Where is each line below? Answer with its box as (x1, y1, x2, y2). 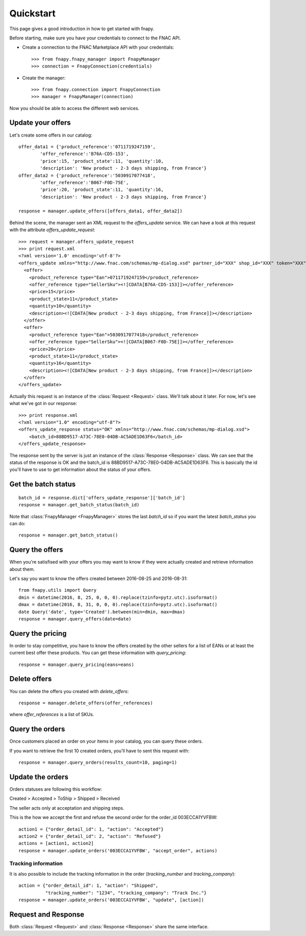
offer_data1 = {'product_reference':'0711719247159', (18, 144, 156, 149)
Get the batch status (9, 480, 76, 488)
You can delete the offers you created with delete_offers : (9, 688, 129, 694)
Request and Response (9, 910, 85, 919)
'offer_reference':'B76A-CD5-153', (40, 151, 129, 157)
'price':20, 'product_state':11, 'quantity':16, (40, 187, 164, 193)
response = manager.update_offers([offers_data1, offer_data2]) (18, 208, 183, 214)
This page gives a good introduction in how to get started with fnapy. (9, 26, 155, 32)
